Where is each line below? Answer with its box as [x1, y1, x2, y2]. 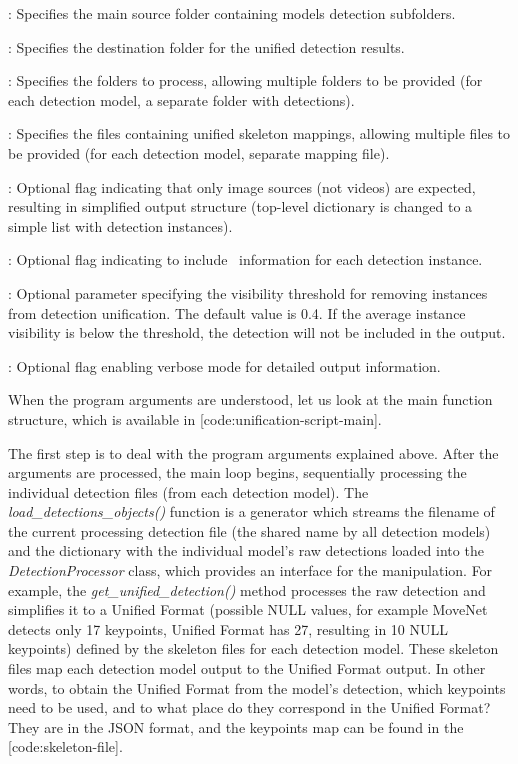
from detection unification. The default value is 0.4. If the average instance [8, 302, 466, 323]
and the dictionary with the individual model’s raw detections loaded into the [8, 540, 484, 561]
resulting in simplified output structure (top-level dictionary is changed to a [8, 196, 473, 217]
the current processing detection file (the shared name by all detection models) [8, 520, 491, 541]
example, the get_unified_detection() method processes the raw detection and [8, 579, 486, 600]
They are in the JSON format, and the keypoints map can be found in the [8, 716, 464, 737]
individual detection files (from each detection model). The [8, 481, 369, 502]
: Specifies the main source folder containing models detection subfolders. [8, 3, 456, 23]
